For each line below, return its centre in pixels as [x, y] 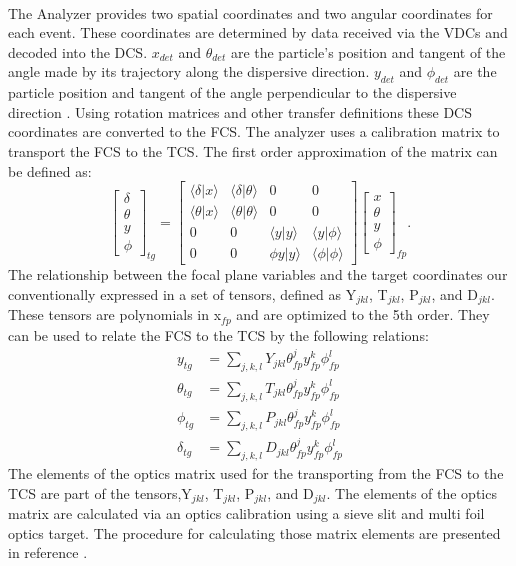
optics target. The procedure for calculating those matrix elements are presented [254, 532]
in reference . [48, 552]
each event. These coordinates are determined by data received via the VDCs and [258, 32]
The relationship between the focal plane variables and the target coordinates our [258, 274]
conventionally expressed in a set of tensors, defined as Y [182, 293]
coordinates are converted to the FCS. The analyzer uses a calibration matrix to [254, 131]
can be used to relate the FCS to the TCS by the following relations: [218, 334]
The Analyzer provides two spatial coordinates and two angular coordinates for [250, 12]
